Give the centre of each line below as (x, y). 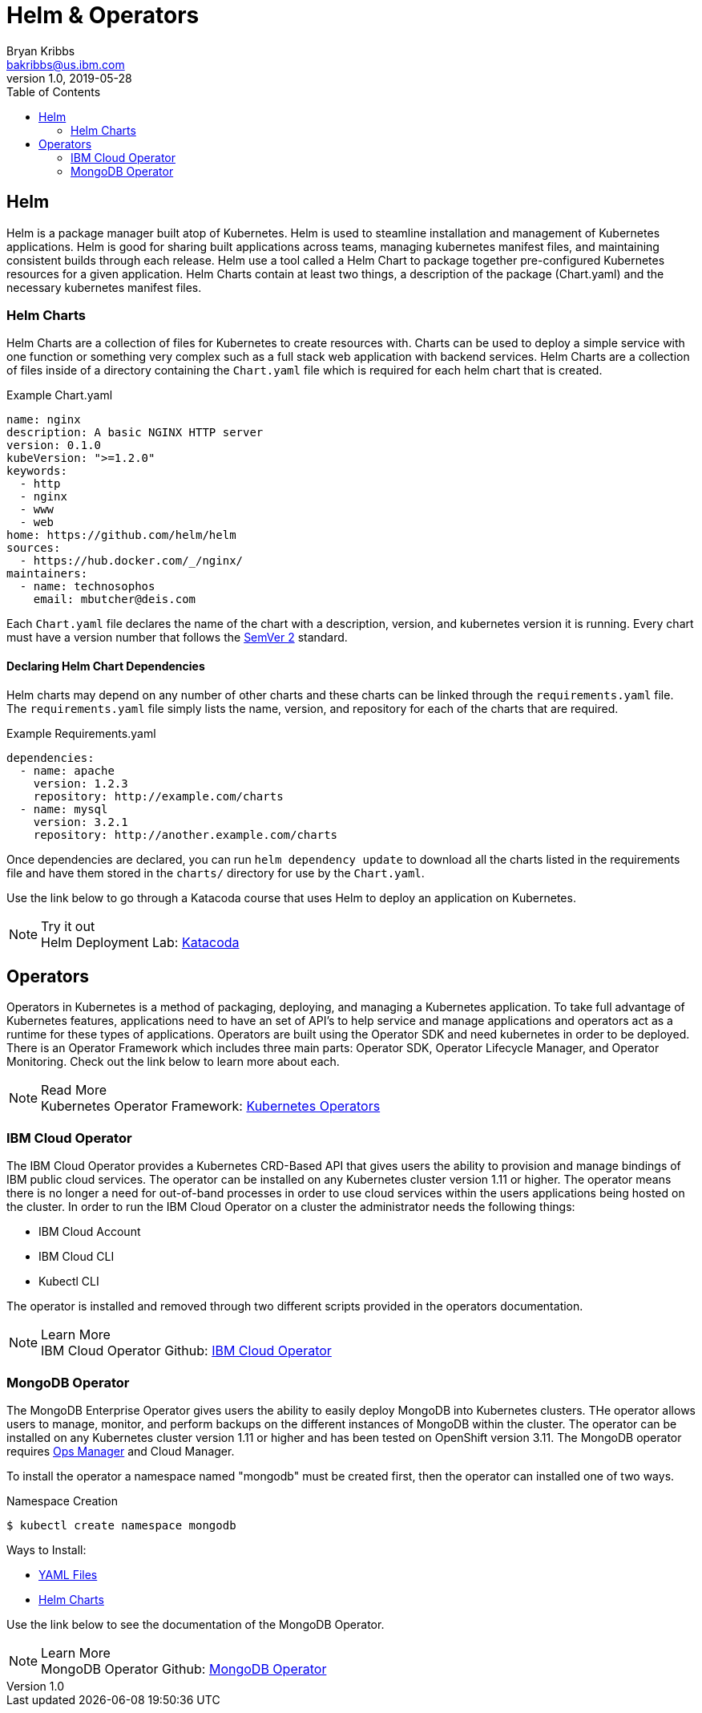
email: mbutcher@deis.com (115, 599)
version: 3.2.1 (81, 822)
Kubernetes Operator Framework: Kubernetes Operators (211, 1106)
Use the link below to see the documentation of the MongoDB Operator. (196, 1624)
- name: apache (67, 770)
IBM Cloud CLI (77, 1257)
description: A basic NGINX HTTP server (135, 433)
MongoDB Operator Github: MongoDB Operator (184, 1668)
